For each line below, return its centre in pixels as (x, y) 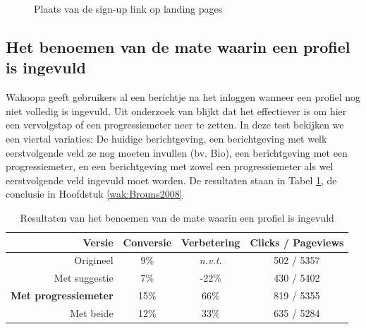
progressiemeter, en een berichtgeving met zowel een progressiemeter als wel (170, 166)
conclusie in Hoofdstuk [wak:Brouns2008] (94, 194)
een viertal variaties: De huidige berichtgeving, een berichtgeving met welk (166, 138)
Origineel (94, 260)
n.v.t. (211, 260)
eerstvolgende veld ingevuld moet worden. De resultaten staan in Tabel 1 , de (171, 180)
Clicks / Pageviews (297, 242)
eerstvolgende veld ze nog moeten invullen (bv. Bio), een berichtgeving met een (177, 152)
